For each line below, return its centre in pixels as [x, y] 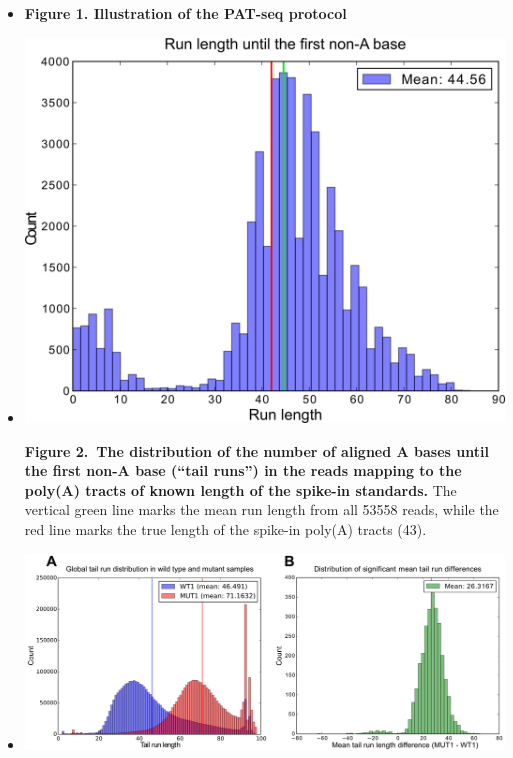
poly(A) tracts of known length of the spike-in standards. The [240, 489]
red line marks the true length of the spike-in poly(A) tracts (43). [225, 529]
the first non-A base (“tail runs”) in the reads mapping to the [243, 470]
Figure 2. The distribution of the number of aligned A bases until [256, 450]
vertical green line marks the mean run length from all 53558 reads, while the [261, 509]
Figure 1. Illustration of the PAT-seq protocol [185, 13]
